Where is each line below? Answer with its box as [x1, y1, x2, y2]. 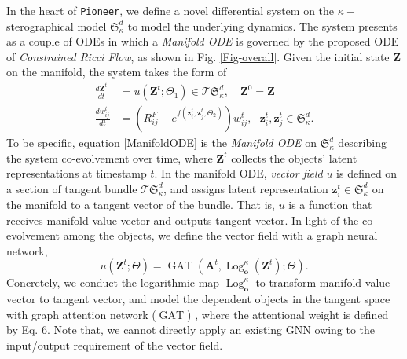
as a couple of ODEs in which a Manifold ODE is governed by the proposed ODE [6, 33, 399, 49]
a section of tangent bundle [6, 180, 137, 196]
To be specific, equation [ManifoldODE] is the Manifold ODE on [6, 134, 317, 151]
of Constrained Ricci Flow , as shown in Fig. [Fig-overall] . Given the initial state [6, 48, 390, 64]
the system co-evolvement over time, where [6, 149, 213, 166]
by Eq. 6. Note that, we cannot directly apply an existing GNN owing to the [6, 321, 376, 338]
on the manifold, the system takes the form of [6, 64, 227, 80]
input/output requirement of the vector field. [6, 337, 223, 354]
